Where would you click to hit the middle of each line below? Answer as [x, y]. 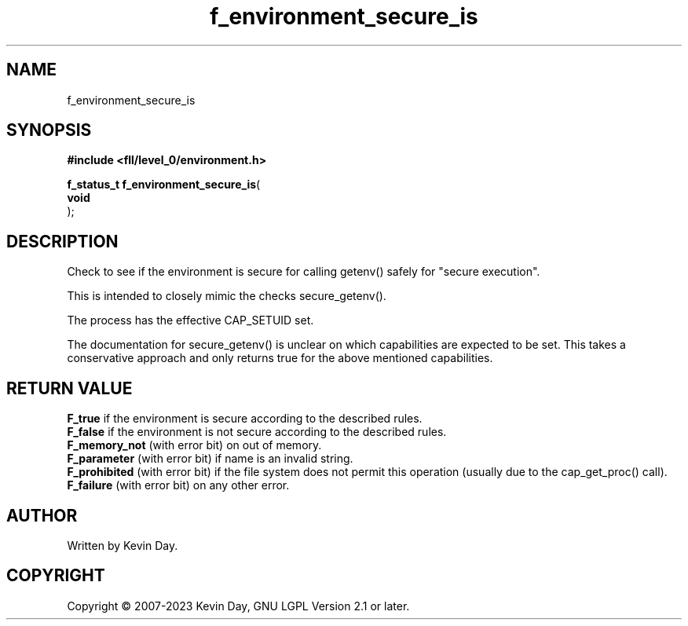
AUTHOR [42, 515]
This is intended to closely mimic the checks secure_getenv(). [227, 296]
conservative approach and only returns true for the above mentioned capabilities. [280, 358]
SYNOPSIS [49, 130]
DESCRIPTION [62, 241]
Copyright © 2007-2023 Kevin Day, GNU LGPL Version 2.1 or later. [238, 606]
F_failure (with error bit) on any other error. [178, 485]
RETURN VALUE [70, 388]
